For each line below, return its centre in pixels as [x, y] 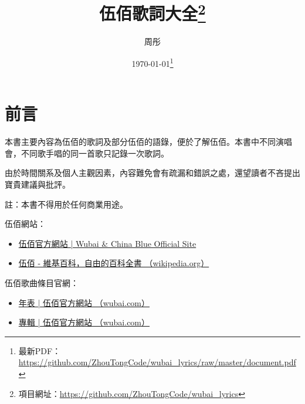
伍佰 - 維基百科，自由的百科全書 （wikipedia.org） [114, 263]
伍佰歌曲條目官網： [42, 282]
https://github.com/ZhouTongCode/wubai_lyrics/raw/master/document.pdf [157, 362]
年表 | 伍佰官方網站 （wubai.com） [84, 302]
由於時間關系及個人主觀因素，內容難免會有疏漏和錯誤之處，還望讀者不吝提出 [152, 173]
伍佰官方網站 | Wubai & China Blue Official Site [107, 243]
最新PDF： [40, 350]
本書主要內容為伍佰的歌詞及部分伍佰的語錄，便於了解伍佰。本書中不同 [140, 142]
